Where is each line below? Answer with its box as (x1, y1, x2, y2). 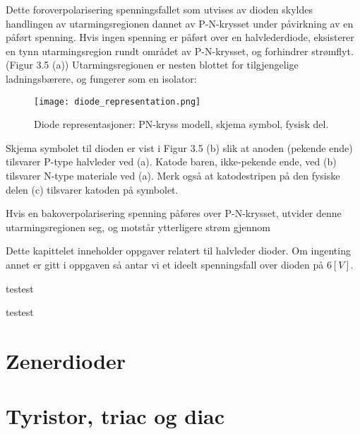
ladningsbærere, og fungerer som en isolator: (6, 71, 197, 86)
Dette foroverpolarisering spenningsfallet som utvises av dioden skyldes (6, 2, 313, 16)
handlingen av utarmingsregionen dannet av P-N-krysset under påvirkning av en (6, 16, 354, 30)
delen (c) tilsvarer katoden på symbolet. (6, 182, 179, 197)
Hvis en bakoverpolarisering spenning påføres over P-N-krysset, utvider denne (6, 206, 342, 221)
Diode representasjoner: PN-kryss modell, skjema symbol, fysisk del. (34, 117, 329, 131)
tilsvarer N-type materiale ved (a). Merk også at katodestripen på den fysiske (6, 168, 340, 182)
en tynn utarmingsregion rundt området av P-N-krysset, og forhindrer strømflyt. (6, 43, 354, 58)
